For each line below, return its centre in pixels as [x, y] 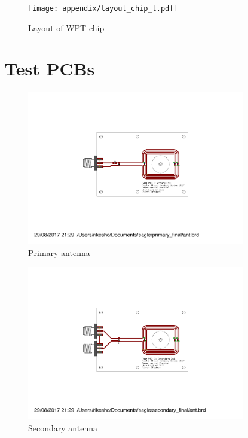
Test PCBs [50, 69]
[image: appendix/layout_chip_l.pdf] [103, 8]
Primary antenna [59, 252]
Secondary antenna [63, 428]
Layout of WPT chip [66, 27]
